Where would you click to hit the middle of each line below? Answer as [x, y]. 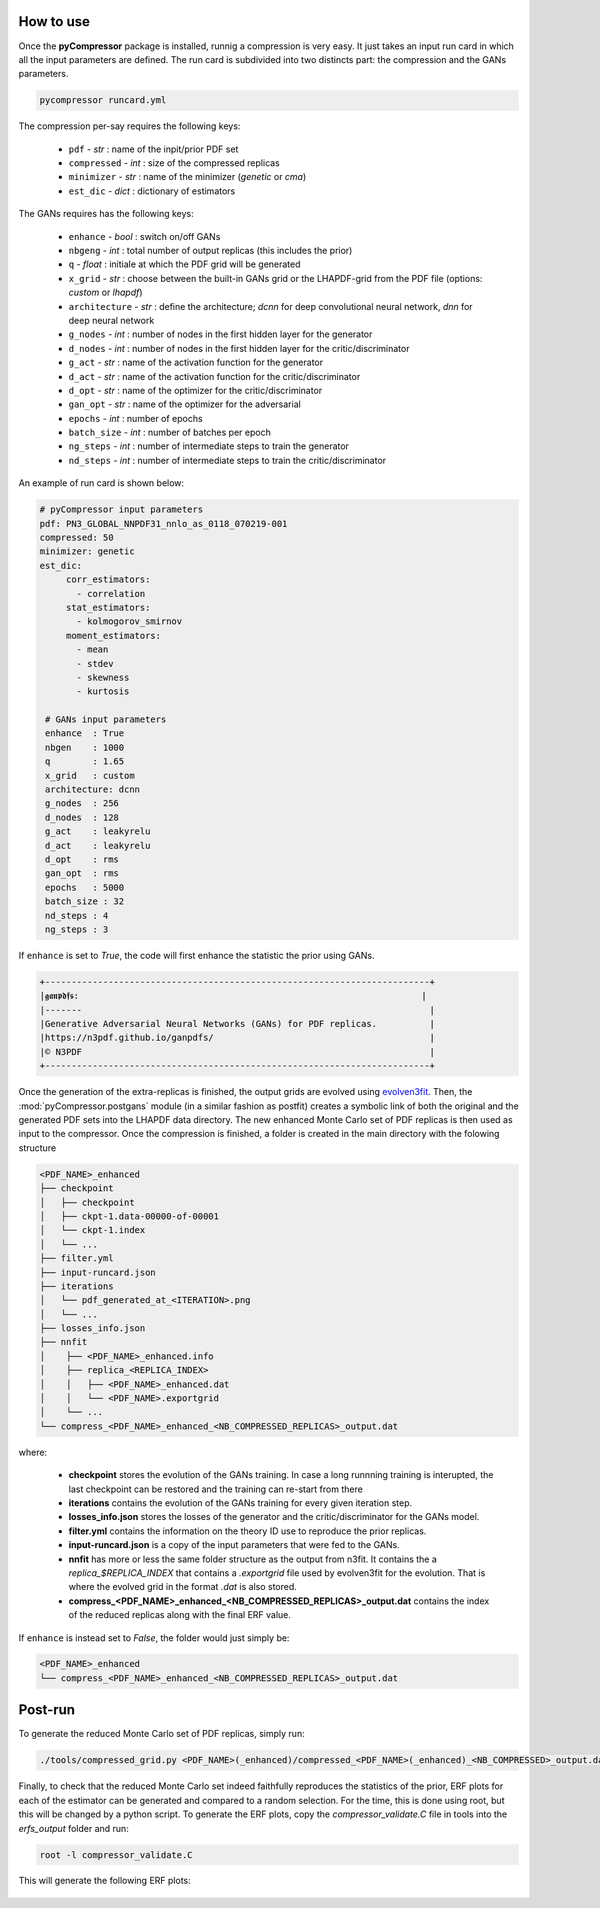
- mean [92, 649]
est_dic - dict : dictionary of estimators [152, 191]
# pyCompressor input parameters [121, 509]
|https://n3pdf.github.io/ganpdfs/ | [237, 1038]
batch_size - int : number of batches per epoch [170, 432]
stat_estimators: [108, 607]
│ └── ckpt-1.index [92, 1230]
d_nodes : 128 [82, 817]
